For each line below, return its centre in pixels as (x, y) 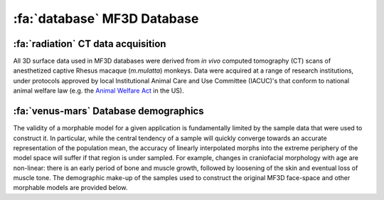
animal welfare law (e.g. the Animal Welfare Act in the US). (98, 91)
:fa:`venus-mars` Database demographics (108, 111)
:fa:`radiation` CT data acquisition (90, 44)
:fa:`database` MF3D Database (106, 19)
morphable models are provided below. (70, 188)
